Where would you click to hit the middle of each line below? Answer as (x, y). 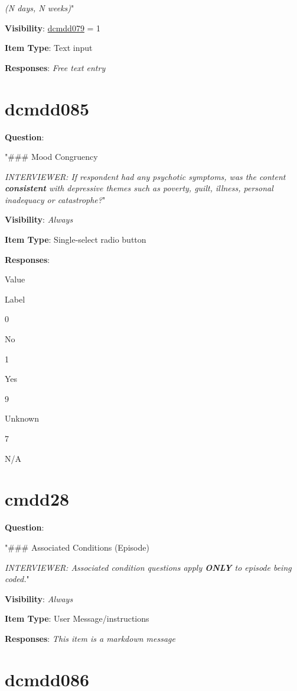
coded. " (17, 579)
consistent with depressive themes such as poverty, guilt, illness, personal (139, 188)
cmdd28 (37, 499)
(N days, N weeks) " (40, 8)
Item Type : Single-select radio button (76, 240)
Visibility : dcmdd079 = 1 (53, 28)
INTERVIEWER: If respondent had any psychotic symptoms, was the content (145, 176)
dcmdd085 (47, 108)
